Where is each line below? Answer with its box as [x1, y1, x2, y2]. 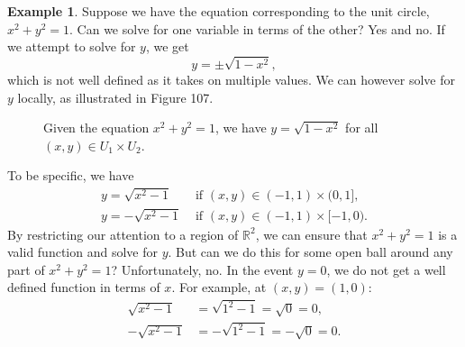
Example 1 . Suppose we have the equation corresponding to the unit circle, [7, 2, 430, 20]
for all [345, 118, 378, 137]
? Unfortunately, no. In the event [111, 260, 294, 279]
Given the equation [43, 118, 150, 137]
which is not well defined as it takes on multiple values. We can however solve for [7, 69, 456, 88]
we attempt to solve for [7, 37, 136, 56]
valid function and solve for [7, 242, 158, 261]
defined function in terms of [7, 278, 160, 297]
